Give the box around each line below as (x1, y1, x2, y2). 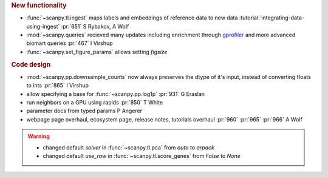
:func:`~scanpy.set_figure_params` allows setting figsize (26, 48, 168, 55)
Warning (27, 132, 50, 140)
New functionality (11, 1, 67, 9)
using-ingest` (26, 22, 60, 30)
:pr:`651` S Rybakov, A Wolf (61, 22, 129, 30)
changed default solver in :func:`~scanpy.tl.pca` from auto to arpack (43, 143, 215, 151)
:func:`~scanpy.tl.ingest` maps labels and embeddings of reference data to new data (26, 14, 238, 21)
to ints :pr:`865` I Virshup (26, 82, 89, 89)
